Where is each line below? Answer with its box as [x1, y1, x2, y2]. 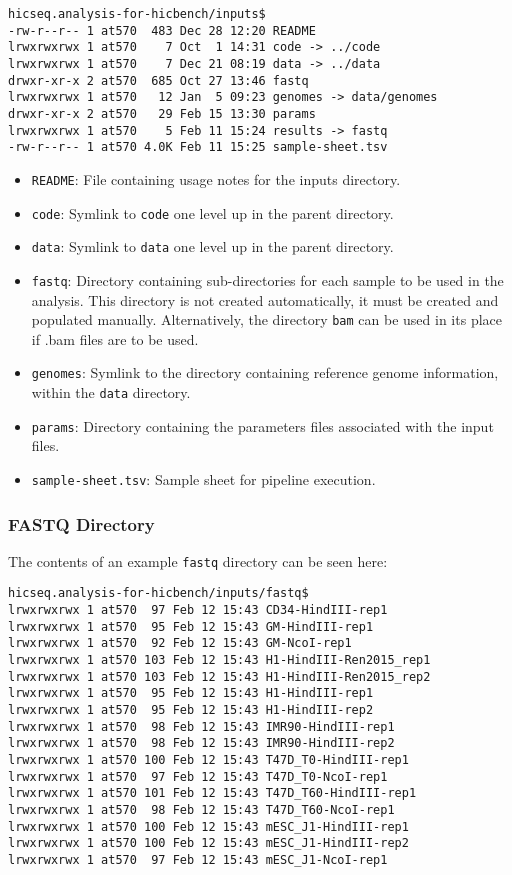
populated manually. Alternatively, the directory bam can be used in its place [31, 309, 502, 330]
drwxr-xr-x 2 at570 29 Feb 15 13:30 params [8, 106, 316, 121]
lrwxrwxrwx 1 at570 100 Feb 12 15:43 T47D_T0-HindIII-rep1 [8, 753, 409, 768]
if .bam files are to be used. [31, 328, 199, 349]
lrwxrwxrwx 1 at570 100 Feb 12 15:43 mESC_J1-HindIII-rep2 [8, 836, 409, 851]
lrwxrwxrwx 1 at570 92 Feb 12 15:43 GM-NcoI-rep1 [8, 636, 352, 651]
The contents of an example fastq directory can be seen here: [8, 550, 388, 571]
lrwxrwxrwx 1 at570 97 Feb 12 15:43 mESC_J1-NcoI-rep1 [8, 852, 388, 867]
